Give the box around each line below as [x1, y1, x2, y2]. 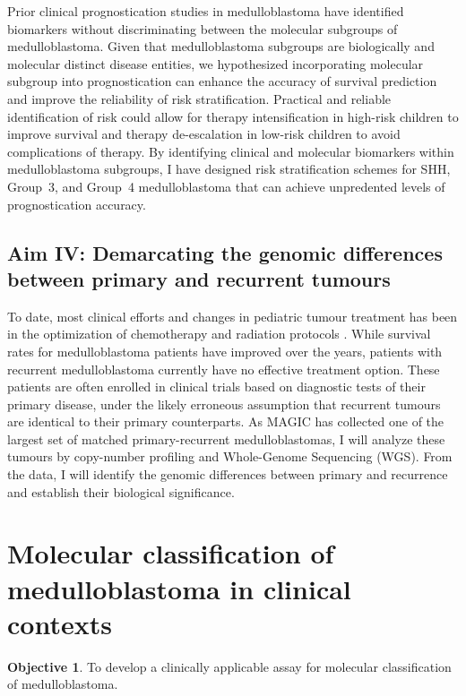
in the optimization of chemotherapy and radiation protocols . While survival [7, 324, 431, 343]
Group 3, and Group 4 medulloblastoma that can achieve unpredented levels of [7, 176, 445, 195]
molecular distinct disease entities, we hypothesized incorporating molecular [7, 54, 424, 73]
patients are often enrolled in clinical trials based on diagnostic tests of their [7, 377, 426, 396]
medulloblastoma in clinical [7, 570, 351, 606]
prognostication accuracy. [7, 194, 146, 213]
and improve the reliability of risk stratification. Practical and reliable [7, 89, 392, 107]
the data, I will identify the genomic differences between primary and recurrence [7, 465, 448, 484]
